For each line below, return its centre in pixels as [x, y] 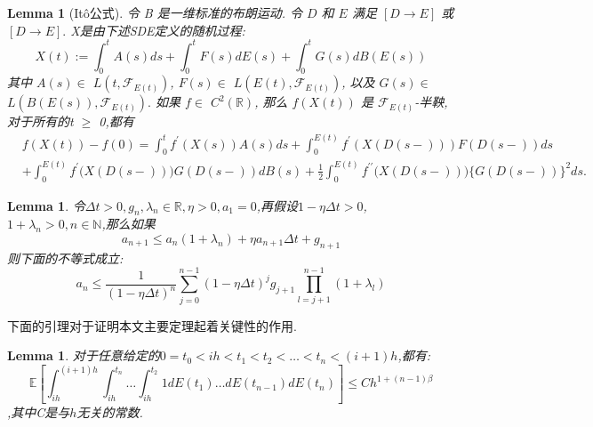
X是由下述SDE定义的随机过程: [158, 30]
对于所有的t [40, 121]
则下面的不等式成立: [65, 258]
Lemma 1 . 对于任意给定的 [84, 355]
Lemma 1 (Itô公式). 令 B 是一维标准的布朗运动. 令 [155, 12]
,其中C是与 [39, 411]
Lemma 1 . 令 [46, 205]
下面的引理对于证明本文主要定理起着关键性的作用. [152, 325]
